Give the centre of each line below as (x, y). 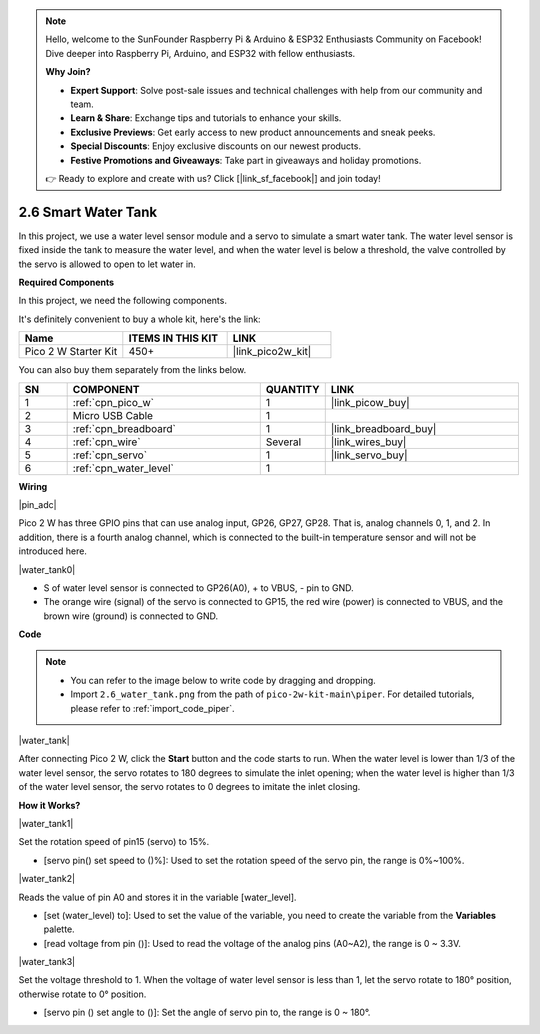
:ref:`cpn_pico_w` (113, 402)
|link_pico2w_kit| (272, 352)
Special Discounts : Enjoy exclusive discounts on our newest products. (216, 146)
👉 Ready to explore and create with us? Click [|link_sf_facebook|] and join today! (213, 178)
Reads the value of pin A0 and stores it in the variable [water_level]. (157, 897)
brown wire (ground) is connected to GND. (131, 616)
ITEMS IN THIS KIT (173, 338)
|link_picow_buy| (370, 402)
